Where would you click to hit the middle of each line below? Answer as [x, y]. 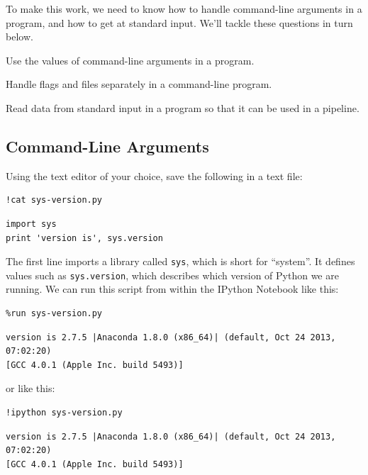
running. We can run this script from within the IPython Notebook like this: [172, 289]
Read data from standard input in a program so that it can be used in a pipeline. [183, 107]
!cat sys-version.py [54, 200]
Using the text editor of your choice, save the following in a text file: [154, 175]
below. [19, 37]
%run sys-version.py [54, 314]
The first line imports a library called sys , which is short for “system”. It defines [180, 261]
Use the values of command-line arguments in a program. [130, 60]
